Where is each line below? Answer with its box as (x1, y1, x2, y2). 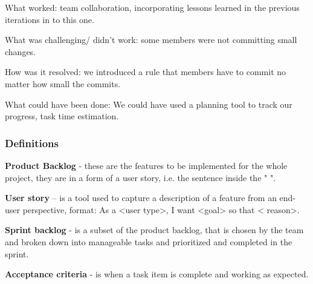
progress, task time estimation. (5, 110, 119, 122)
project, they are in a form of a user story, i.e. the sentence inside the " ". (5, 171, 276, 183)
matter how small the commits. (5, 77, 121, 90)
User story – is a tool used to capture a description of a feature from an (5, 191, 277, 204)
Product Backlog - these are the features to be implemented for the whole (5, 159, 288, 171)
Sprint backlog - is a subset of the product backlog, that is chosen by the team (5, 223, 304, 236)
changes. (5, 45, 36, 58)
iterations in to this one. (5, 13, 94, 25)
